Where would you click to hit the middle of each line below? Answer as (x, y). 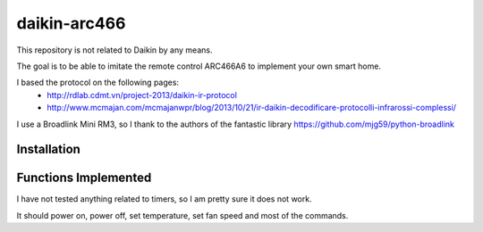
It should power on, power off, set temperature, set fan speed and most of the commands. (182, 215)
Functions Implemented (84, 178)
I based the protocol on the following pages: (97, 83)
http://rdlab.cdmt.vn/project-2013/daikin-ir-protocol (142, 95)
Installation (48, 149)
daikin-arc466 (71, 23)
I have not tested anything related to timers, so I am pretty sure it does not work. (164, 199)
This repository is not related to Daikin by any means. (114, 50)
